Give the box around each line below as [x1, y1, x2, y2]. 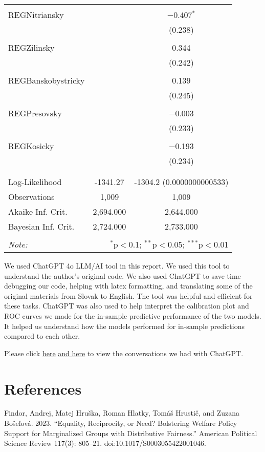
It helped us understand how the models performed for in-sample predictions [4, 320, 245, 331]
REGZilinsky [8, 42, 55, 53]
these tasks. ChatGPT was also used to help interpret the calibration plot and [4, 300, 249, 311]
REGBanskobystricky [8, 74, 85, 86]
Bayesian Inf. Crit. [8, 220, 75, 232]
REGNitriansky [8, 9, 64, 20]
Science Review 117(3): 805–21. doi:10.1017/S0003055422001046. [4, 438, 206, 448]
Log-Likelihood [8, 176, 62, 188]
